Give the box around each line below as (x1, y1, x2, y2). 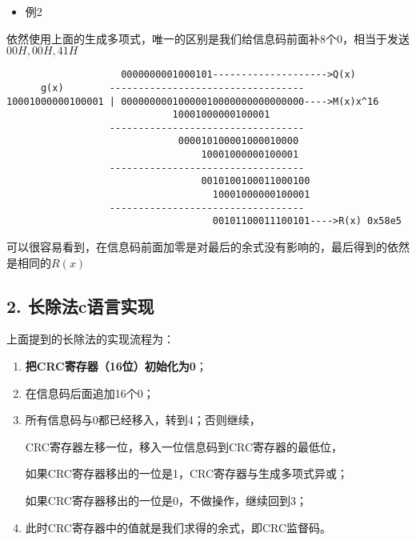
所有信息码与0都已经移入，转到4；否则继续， (25, 411, 261, 428)
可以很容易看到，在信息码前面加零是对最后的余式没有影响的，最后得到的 (6, 238, 387, 255)
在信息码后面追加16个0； (25, 384, 154, 401)
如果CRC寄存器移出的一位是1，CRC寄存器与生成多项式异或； (25, 465, 349, 482)
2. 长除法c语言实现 (6, 293, 154, 318)
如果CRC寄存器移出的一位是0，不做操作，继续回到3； (25, 492, 307, 509)
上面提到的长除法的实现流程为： (6, 331, 174, 347)
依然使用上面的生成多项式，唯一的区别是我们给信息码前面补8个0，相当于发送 (6, 30, 410, 46)
